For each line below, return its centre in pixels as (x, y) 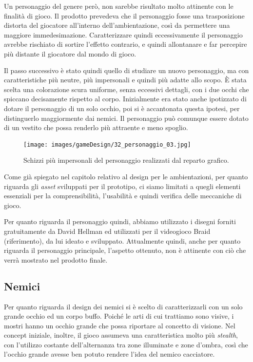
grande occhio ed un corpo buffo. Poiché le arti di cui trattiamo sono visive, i (119, 316)
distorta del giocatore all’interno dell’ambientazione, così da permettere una (117, 25)
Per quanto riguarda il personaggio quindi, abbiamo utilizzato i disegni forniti (120, 221)
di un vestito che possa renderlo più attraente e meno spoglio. (96, 127)
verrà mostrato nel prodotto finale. (56, 259)
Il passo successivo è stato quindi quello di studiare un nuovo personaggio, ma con (126, 70)
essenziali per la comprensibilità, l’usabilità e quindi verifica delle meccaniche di (123, 196)
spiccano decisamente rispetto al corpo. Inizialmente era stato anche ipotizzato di (125, 99)
